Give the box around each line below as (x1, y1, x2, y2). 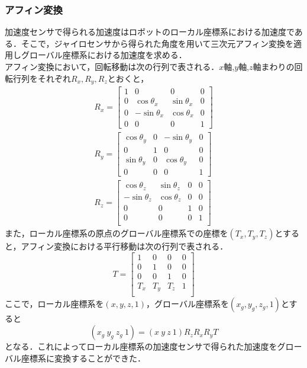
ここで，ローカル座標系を (5, 297, 104, 310)
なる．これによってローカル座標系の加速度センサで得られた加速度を (12, 340, 277, 353)
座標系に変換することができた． (21, 351, 146, 364)
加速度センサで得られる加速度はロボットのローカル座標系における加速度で (5, 25, 295, 38)
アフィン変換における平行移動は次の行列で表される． (21, 240, 228, 252)
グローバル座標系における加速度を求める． (21, 49, 187, 61)
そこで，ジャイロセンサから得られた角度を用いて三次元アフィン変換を (21, 37, 294, 49)
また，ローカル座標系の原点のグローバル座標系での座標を (5, 227, 228, 239)
